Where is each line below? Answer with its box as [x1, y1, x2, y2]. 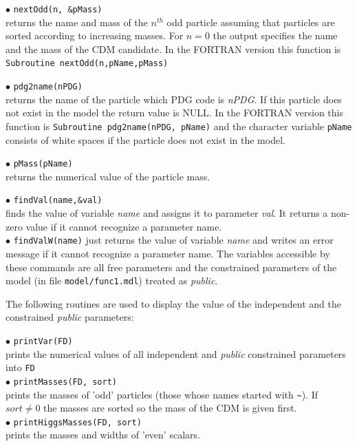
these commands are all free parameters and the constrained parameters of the [6, 259, 337, 274]
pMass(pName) [13, 159, 73, 169]
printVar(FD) [13, 336, 73, 346]
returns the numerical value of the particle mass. [6, 169, 210, 183]
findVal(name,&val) [13, 195, 102, 206]
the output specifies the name [213, 28, 338, 43]
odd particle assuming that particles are [166, 14, 335, 29]
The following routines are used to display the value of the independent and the [6, 296, 341, 310]
